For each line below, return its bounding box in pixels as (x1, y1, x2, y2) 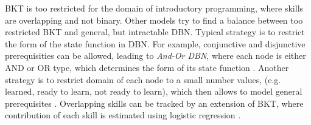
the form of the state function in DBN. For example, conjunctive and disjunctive (5, 37, 306, 50)
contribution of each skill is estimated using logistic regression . (5, 109, 241, 121)
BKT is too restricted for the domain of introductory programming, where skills (5, 2, 304, 14)
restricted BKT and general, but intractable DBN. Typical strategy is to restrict (5, 25, 305, 38)
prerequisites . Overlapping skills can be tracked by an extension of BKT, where (5, 96, 304, 109)
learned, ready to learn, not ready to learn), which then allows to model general (5, 85, 302, 98)
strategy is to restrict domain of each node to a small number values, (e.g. (5, 73, 281, 86)
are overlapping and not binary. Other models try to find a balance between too (5, 13, 303, 26)
